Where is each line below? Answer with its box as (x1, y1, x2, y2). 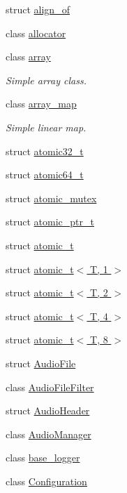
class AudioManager (6, 426, 91, 441)
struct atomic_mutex (6, 190, 97, 205)
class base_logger (6, 450, 80, 465)
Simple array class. (6, 72, 87, 87)
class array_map (6, 96, 77, 111)
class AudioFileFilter (6, 379, 94, 394)
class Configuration (6, 473, 87, 488)
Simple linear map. (6, 119, 87, 134)
